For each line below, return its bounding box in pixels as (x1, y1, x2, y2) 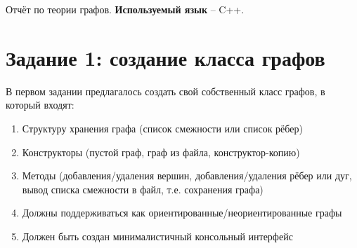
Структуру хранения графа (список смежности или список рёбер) (22, 120, 303, 135)
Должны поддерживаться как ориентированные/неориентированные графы (22, 205, 342, 220)
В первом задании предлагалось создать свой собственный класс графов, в (6, 83, 325, 98)
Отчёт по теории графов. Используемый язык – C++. (6, 2, 245, 16)
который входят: (6, 97, 74, 112)
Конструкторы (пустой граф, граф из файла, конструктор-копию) (22, 144, 300, 159)
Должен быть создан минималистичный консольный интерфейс (22, 228, 293, 243)
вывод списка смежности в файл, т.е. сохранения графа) (22, 181, 264, 196)
